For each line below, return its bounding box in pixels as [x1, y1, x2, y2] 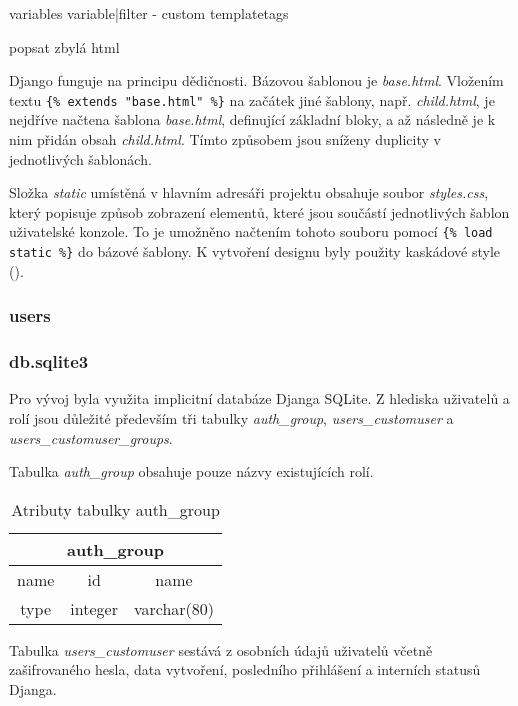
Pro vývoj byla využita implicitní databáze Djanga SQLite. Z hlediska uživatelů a [9, 388, 510, 409]
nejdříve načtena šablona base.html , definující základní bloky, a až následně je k [9, 109, 496, 130]
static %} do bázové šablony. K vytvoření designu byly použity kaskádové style [9, 241, 501, 262]
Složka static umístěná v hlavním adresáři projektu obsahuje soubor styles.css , [9, 182, 489, 203]
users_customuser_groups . [9, 427, 173, 448]
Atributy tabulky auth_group [11, 497, 220, 521]
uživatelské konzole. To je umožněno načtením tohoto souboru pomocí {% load [9, 221, 493, 242]
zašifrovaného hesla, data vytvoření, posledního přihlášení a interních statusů [9, 659, 481, 680]
